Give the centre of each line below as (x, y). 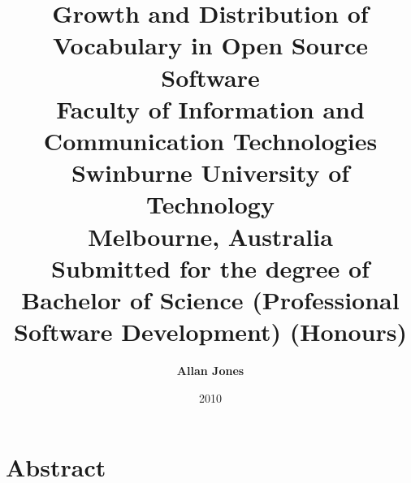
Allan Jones (210, 370)
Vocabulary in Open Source (210, 45)
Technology (210, 204)
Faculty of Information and (210, 108)
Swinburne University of (210, 172)
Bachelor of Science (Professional (210, 299)
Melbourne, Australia (210, 236)
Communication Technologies (210, 140)
